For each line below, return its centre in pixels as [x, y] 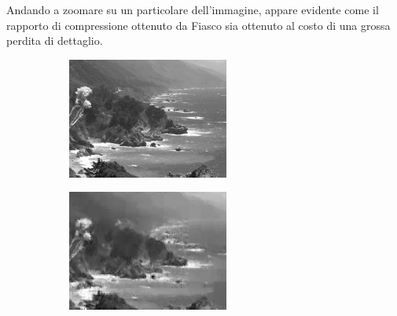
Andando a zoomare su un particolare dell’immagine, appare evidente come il [193, 9]
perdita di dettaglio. [55, 40]
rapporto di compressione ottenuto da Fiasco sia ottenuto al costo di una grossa [198, 25]
